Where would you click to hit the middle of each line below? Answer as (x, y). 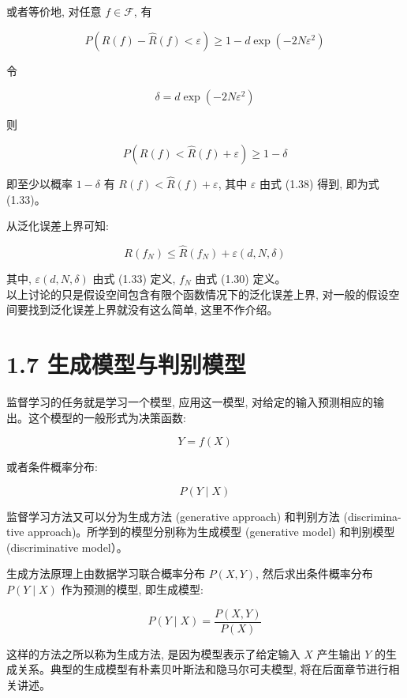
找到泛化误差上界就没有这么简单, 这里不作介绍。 (153, 309)
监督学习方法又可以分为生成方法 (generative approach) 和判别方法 (173, 516)
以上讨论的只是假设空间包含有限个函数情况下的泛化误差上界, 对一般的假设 (198, 294)
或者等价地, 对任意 (54, 11)
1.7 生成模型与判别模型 (126, 363)
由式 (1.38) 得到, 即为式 (319, 183)
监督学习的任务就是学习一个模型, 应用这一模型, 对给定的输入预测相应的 (190, 401)
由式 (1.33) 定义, (134, 278)
